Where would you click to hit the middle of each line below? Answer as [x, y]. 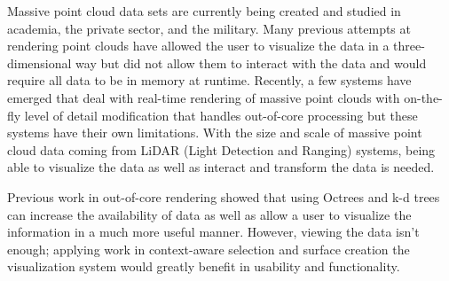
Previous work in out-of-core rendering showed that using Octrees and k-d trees [224, 196]
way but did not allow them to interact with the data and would [251, 62]
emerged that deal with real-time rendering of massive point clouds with [204, 97]
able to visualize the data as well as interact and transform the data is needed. [221, 167]
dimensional [39, 62]
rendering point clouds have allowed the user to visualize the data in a [198, 46]
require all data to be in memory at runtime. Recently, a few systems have [209, 80]
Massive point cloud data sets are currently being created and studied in [204, 11]
